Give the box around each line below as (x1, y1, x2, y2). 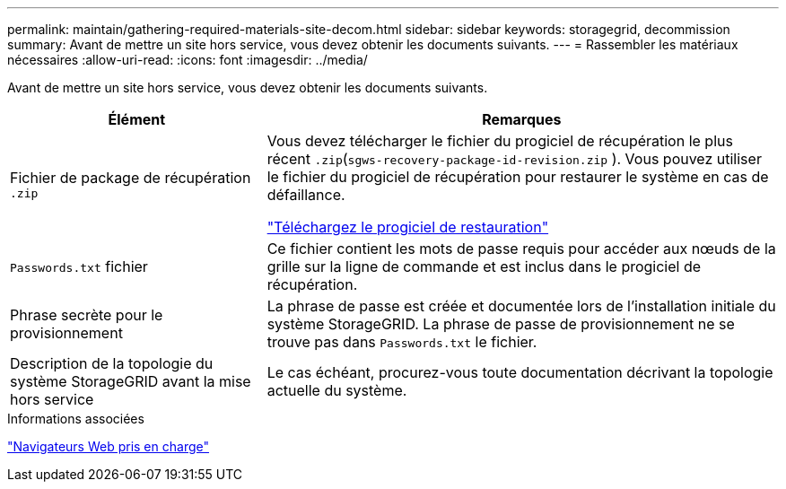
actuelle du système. (266, 381, 407, 399)
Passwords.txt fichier (10, 258, 148, 275)
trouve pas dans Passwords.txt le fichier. (266, 333, 537, 351)
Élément (108, 110, 166, 128)
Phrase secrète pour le (10, 306, 163, 324)
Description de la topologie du (10, 354, 214, 372)
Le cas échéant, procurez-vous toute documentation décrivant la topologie (266, 363, 773, 381)
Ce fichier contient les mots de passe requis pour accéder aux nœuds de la (266, 240, 776, 258)
